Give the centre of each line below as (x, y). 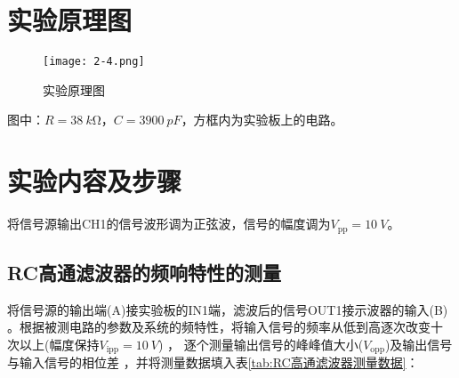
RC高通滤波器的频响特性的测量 (144, 272)
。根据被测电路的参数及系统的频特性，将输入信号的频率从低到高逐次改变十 (225, 327)
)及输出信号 (419, 344)
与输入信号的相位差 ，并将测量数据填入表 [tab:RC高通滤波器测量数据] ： (213, 362)
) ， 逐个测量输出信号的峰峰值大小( (261, 344)
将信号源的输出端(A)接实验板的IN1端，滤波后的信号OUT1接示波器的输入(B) (228, 309)
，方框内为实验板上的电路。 (262, 120)
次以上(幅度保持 (53, 344)
